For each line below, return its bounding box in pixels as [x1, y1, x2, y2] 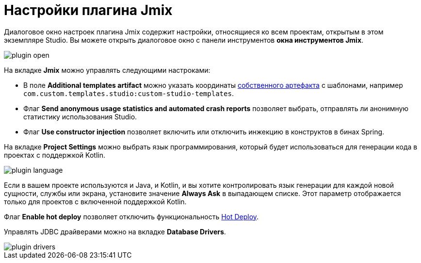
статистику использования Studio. [23, 112, 137, 121]
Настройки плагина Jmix [4, 2, 173, 18]
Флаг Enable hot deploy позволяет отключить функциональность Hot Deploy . [4, 212, 259, 221]
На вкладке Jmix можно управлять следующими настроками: [4, 66, 210, 74]
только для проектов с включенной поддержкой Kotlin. [4, 197, 187, 206]
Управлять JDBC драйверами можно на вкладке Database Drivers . [4, 227, 226, 236]
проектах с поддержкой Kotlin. [4, 150, 105, 159]
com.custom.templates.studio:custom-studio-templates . [23, 89, 234, 98]
